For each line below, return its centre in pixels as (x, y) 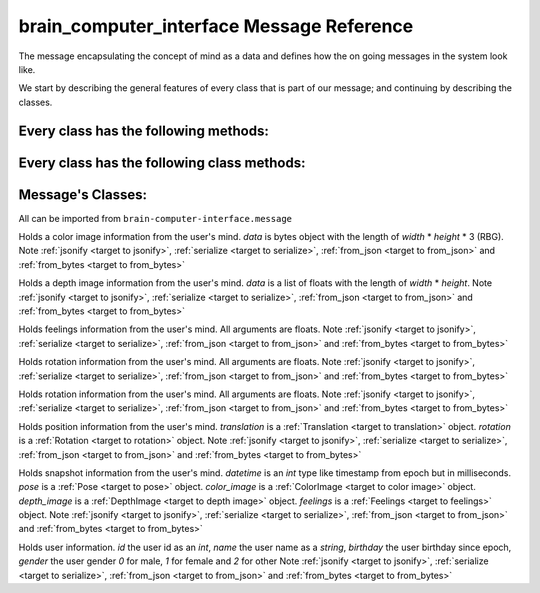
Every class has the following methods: (144, 130)
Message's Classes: (83, 194)
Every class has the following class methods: (162, 162)
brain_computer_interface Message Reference (216, 26)
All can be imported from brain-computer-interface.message (155, 218)
